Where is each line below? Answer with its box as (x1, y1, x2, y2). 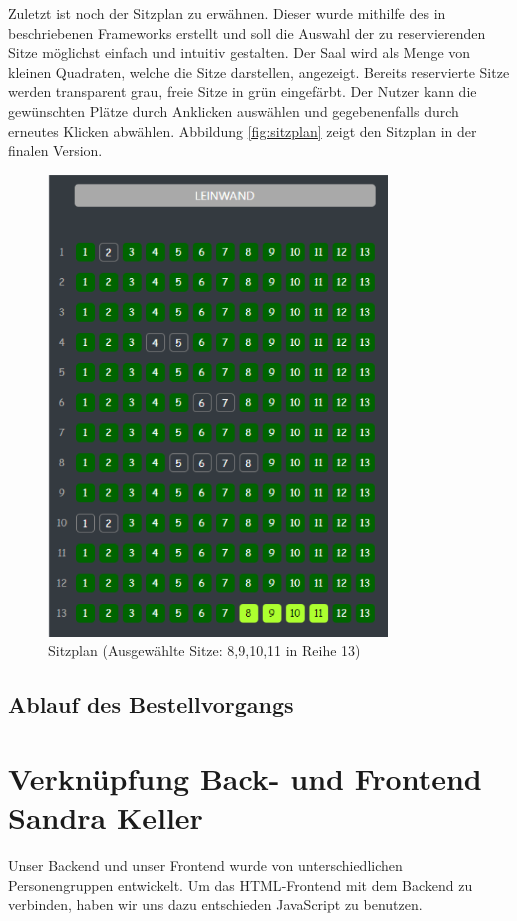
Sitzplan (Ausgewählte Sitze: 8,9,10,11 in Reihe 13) (48, 640, 361, 661)
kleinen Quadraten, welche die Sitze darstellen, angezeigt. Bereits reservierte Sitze (8, 61, 510, 82)
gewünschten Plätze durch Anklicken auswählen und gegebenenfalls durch (8, 100, 459, 121)
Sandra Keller (8, 797, 203, 838)
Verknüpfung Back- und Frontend (8, 757, 482, 798)
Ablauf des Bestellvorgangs (8, 689, 294, 720)
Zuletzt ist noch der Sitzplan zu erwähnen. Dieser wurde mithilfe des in (8, 3, 446, 23)
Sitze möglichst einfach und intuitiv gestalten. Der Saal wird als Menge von (8, 42, 471, 63)
